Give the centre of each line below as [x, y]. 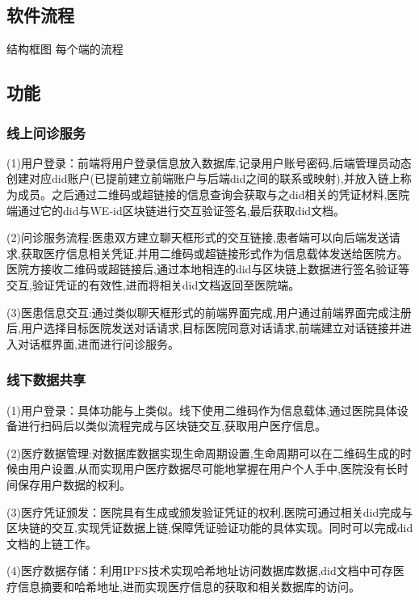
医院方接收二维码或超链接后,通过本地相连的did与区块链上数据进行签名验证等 [208, 269]
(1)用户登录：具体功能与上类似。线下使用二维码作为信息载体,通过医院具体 [202, 410]
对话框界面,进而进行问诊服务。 [98, 343]
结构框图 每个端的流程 [65, 49]
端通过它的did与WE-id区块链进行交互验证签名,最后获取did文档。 [176, 210]
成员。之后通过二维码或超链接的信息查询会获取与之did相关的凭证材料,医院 [214, 194]
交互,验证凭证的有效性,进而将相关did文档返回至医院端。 [153, 284]
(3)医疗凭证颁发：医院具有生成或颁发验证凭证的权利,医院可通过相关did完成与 [210, 511]
